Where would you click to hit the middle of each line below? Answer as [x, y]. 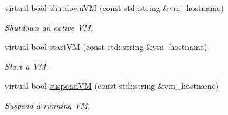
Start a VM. [27, 66]
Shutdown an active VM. [49, 27]
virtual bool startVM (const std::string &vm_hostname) [106, 47]
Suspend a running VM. [48, 105]
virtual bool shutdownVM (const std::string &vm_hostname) [114, 8]
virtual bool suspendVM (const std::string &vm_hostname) [112, 86]
